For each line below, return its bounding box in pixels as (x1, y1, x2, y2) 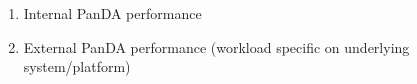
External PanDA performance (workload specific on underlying (23, 36, 410, 57)
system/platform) (23, 56, 131, 77)
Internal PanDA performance (23, 3, 202, 23)
